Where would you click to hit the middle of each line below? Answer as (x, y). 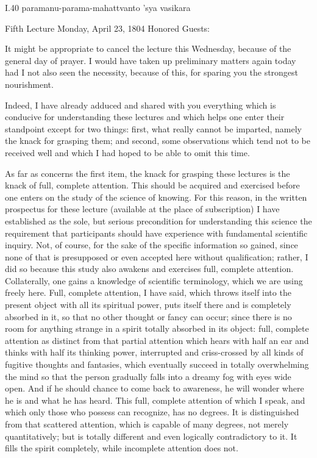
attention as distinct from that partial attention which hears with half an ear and (157, 340)
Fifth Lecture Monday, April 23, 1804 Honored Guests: (108, 28)
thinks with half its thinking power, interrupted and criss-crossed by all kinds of (154, 352)
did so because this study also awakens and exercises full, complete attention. (149, 269)
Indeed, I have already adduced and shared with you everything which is (141, 105)
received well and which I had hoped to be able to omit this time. (127, 152)
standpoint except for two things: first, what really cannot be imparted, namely (153, 128)
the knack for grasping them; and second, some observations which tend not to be (158, 141)
